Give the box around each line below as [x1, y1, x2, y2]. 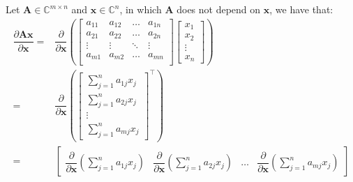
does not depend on [176, 2, 261, 16]
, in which [119, 2, 162, 16]
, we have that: [269, 2, 333, 16]
